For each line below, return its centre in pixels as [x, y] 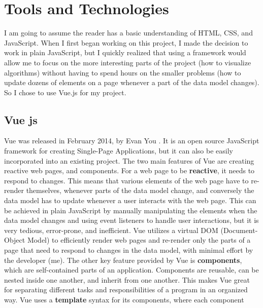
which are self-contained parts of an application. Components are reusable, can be [131, 270]
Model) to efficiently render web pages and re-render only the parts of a [139, 240]
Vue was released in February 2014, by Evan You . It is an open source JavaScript [132, 141]
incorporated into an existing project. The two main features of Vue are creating [129, 160]
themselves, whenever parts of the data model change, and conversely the [140, 190]
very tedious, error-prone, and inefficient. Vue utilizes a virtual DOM [111, 230]
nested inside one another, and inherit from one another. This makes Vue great [127, 279]
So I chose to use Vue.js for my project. [65, 92]
